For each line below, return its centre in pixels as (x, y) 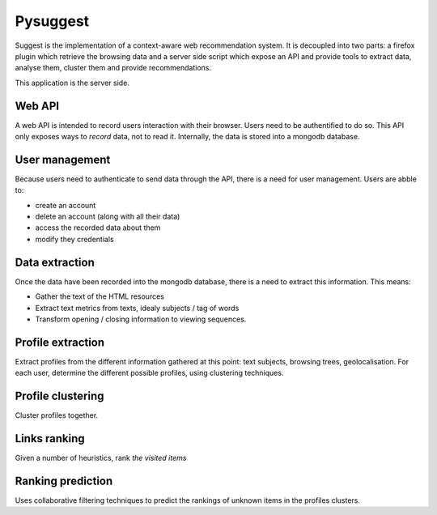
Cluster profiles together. (57, 415)
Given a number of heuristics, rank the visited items (101, 458)
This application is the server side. (72, 83)
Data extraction (55, 262)
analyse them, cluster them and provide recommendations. (113, 68)
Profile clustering (59, 396)
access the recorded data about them (98, 228)
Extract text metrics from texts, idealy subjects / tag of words (137, 308)
